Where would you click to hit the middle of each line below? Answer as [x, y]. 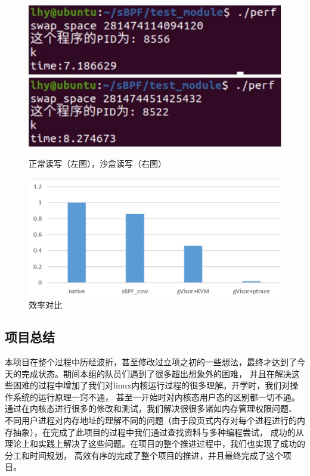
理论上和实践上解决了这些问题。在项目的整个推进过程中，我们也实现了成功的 [155, 444]
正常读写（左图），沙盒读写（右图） [97, 164]
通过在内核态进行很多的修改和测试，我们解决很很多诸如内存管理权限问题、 [151, 408]
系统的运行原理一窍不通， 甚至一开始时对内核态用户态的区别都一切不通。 [156, 396]
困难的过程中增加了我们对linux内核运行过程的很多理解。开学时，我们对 [151, 385]
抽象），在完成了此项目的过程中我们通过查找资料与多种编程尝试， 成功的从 [158, 432]
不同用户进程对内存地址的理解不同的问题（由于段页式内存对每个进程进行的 [151, 420]
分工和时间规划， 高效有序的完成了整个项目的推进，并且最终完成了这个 [144, 455]
